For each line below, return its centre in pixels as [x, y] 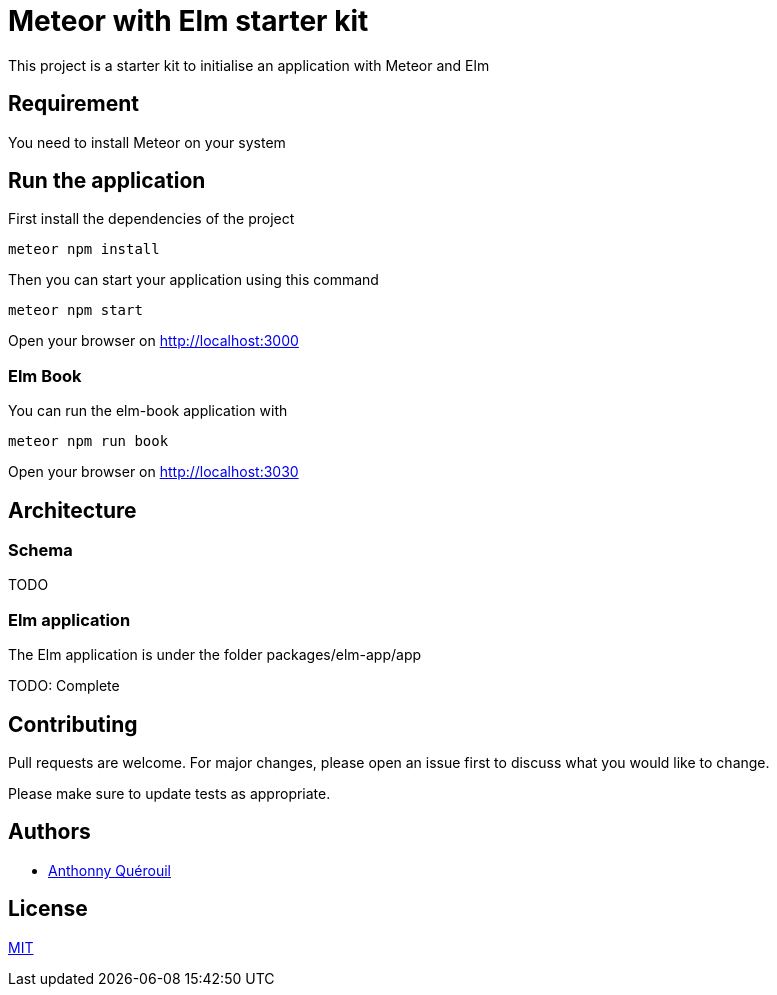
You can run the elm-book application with [148, 411]
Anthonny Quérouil [109, 870]
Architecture [72, 510]
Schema [40, 550]
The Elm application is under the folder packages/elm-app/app [215, 655]
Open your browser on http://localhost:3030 [153, 472]
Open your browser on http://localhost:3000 [153, 341]
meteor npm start [75, 310]
